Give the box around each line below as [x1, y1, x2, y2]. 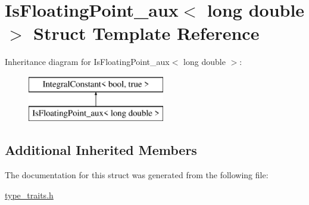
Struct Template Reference [33, 21, 260, 45]
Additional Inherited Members [5, 141, 197, 159]
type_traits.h [5, 188, 54, 201]
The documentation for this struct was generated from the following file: [5, 169, 269, 181]
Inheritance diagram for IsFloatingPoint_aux [5, 55, 170, 68]
